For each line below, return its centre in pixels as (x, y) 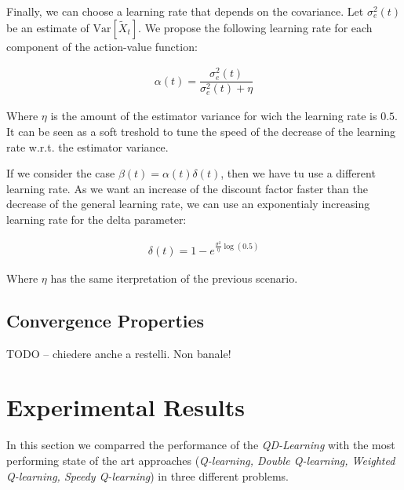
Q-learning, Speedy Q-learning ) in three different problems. (147, 475)
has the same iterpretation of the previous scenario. (174, 278)
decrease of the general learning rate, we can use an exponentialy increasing (188, 204)
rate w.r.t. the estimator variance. (87, 146)
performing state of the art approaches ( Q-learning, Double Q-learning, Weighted (201, 460)
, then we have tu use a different (298, 173)
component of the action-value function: (102, 46)
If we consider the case (61, 173)
